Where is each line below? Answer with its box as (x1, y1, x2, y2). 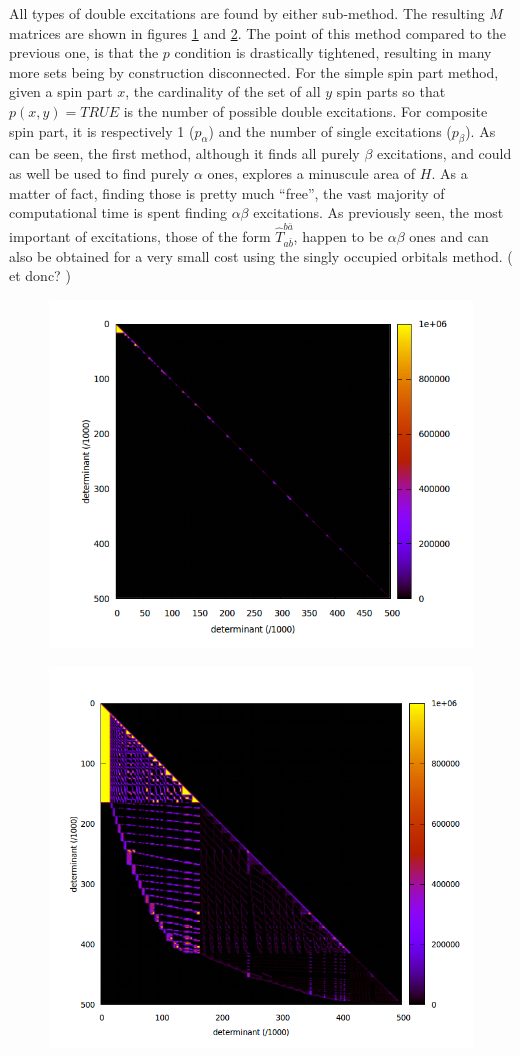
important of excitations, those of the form (9, 226, 271, 247)
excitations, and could (376, 143, 512, 164)
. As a (431, 162, 468, 183)
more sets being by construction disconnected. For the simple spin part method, (9, 61, 499, 82)
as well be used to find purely (9, 162, 190, 183)
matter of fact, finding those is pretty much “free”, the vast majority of (9, 182, 445, 203)
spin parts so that (336, 81, 446, 102)
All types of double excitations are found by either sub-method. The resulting (9, 3, 485, 23)
